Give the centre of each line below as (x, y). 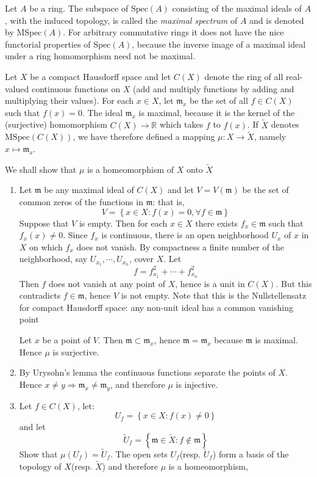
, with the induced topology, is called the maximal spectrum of (121, 20)
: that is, (169, 201)
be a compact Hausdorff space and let (101, 76)
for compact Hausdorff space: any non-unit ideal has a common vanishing (156, 307)
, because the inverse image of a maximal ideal (219, 44)
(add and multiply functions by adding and (214, 88)
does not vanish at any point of (107, 283)
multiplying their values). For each (69, 100)
